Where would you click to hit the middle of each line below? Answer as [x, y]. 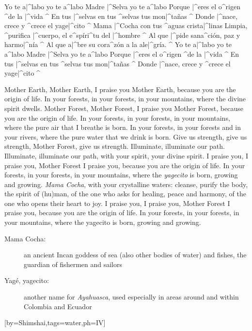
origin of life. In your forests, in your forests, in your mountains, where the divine [125, 99]
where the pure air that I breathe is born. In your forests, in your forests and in [123, 127]
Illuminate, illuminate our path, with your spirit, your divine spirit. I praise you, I [126, 155]
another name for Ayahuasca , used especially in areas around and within [131, 297]
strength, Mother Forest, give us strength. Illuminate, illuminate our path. [115, 146]
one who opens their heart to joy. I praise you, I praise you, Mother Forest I [117, 203]
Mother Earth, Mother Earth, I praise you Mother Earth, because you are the [120, 89]
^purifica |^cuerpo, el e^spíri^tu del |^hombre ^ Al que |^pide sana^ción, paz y [122, 35]
